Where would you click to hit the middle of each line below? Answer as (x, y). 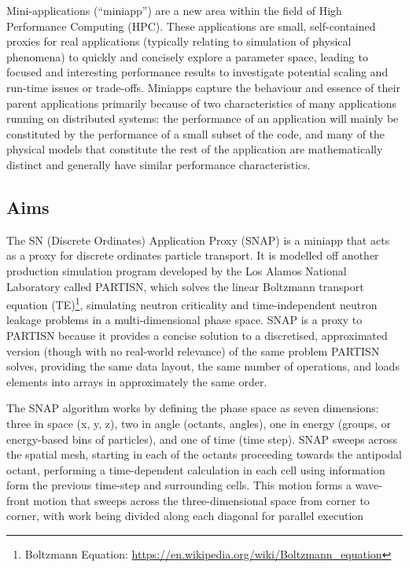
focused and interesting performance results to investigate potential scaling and (197, 72)
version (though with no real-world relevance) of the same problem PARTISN (193, 350)
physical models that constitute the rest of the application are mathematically (195, 149)
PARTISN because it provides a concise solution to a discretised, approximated (197, 335)
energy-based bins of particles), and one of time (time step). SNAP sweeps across (202, 439)
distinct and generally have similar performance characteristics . (158, 164)
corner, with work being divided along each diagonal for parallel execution (185, 516)
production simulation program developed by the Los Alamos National (177, 270)
